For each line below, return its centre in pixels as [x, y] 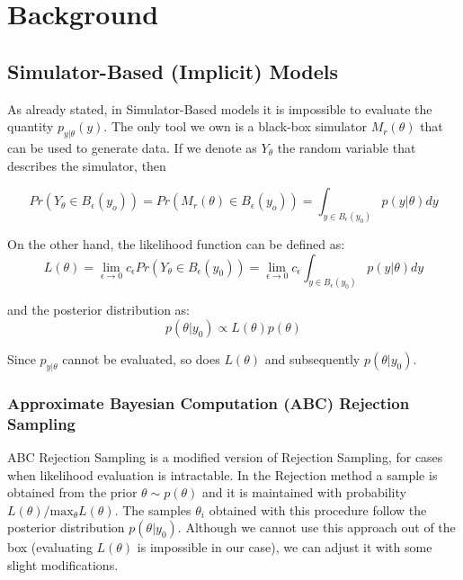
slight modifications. [63, 564]
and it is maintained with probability [304, 492]
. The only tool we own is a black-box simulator [235, 126]
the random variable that [347, 147]
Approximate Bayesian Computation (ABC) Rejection [209, 402]
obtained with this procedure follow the [318, 509]
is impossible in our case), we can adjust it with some [285, 547]
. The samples [153, 509]
